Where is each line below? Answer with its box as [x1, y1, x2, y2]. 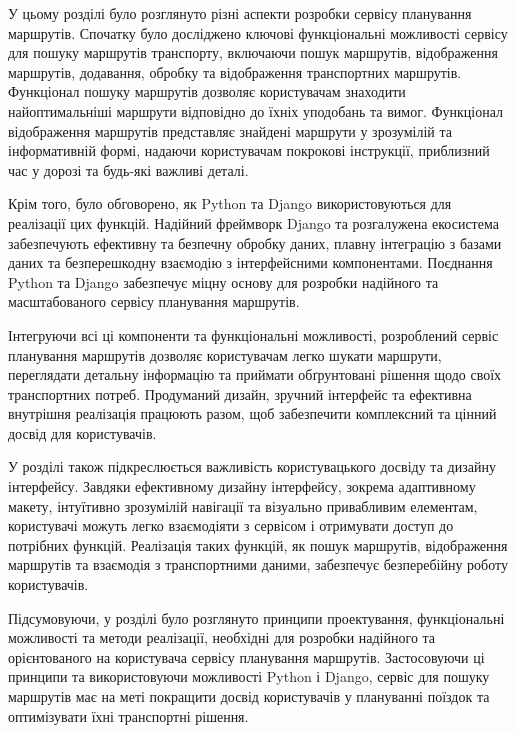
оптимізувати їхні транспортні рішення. [8, 705, 249, 726]
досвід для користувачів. [8, 422, 157, 443]
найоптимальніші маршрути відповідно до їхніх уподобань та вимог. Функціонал [8, 100, 504, 121]
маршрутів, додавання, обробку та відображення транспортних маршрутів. [8, 61, 462, 82]
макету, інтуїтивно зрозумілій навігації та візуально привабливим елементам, [8, 495, 478, 516]
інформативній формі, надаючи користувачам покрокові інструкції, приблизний [8, 140, 490, 161]
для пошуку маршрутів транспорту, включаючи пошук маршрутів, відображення [8, 42, 498, 63]
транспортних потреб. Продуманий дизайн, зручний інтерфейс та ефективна [8, 383, 472, 404]
